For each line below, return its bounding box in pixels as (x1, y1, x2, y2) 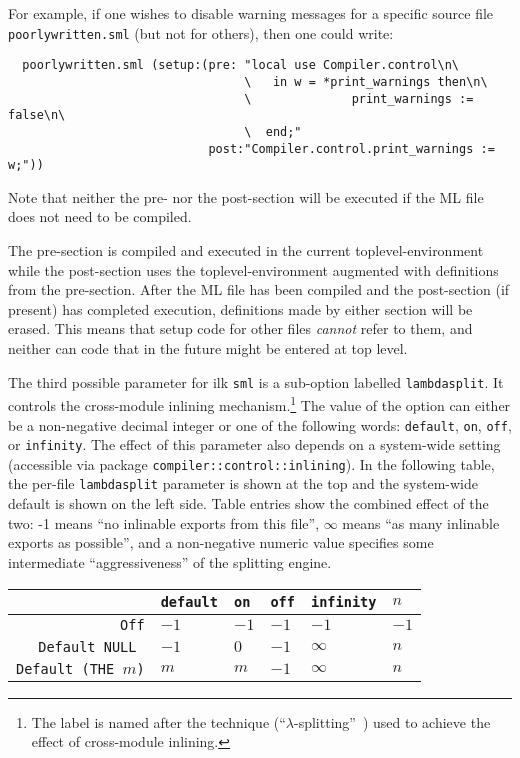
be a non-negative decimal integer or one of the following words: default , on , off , (8, 414, 512, 435)
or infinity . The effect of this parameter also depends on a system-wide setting (8, 434, 501, 455)
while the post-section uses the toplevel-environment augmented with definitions (8, 259, 499, 280)
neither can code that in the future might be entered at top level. (8, 338, 408, 358)
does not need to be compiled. (8, 206, 192, 227)
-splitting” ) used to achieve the (294, 711, 491, 732)
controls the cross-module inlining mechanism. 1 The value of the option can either (8, 392, 511, 415)
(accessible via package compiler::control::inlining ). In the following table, (8, 453, 495, 474)
